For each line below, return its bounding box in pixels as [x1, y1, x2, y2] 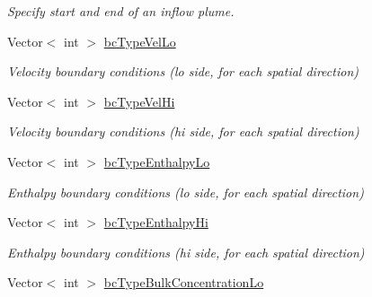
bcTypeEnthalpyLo [103, 152, 210, 170]
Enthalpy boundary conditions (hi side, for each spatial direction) [7, 242, 365, 261]
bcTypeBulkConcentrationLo [103, 273, 264, 292]
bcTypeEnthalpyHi [103, 213, 208, 231]
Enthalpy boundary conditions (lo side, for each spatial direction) [7, 182, 364, 201]
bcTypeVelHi [103, 92, 175, 110]
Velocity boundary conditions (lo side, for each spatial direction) [7, 62, 359, 81]
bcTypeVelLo [103, 31, 176, 50]
